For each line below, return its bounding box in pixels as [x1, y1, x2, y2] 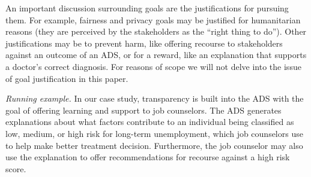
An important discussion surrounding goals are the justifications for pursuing [5, 2, 289, 14]
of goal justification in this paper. [5, 72, 128, 84]
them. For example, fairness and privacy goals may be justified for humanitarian [5, 13, 301, 26]
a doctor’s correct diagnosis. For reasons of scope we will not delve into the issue [5, 60, 301, 72]
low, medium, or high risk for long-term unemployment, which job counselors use [5, 127, 303, 139]
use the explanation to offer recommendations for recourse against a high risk [5, 151, 290, 163]
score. [5, 162, 26, 175]
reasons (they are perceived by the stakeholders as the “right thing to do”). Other [5, 25, 307, 38]
